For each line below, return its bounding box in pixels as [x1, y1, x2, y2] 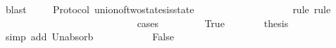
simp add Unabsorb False [5, 29, 174, 44]
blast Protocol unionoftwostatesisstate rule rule [5, 2, 331, 16]
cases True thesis [137, 15, 289, 30]
